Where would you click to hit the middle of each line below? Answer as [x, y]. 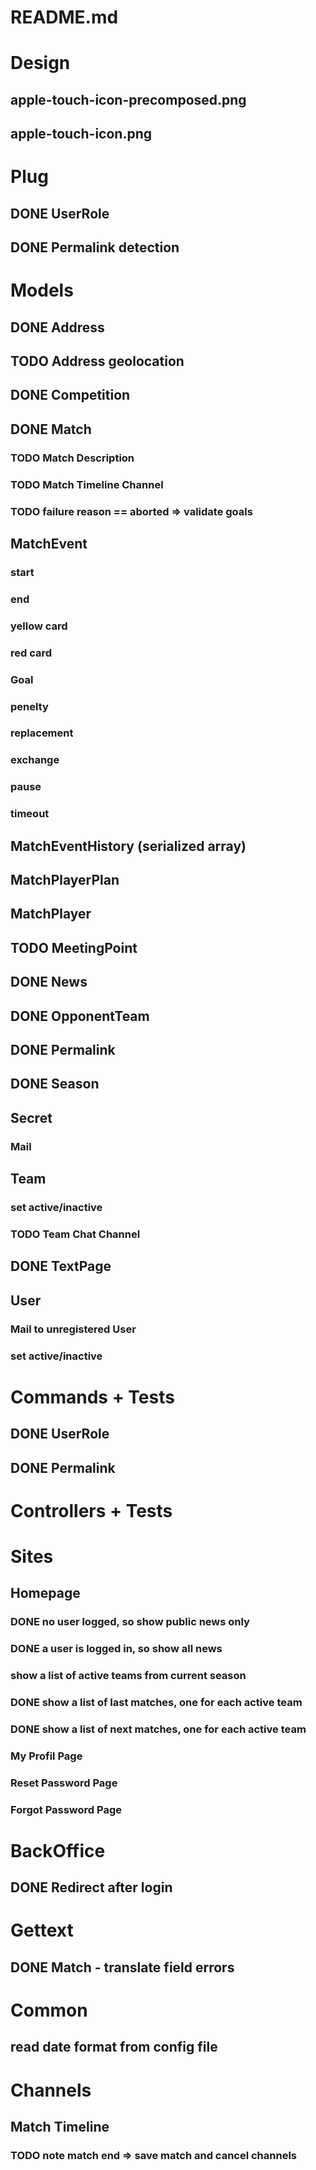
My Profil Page [46, 1756]
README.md [64, 17]
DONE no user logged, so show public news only [130, 1622]
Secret [31, 1117]
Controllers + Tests [91, 1510]
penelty [29, 706]
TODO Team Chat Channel [75, 1234]
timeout [30, 814]
